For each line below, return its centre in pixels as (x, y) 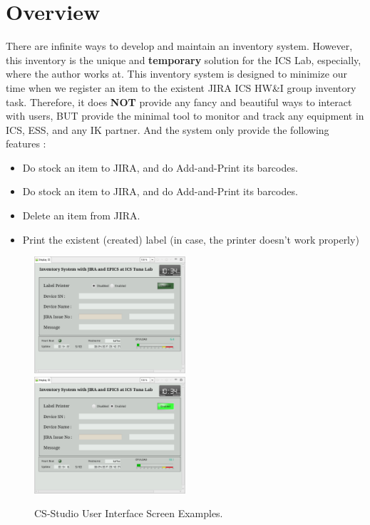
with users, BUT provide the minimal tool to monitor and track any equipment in (185, 116)
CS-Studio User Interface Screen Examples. (129, 513)
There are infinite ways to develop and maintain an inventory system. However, (179, 46)
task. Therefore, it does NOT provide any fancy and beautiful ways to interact (179, 102)
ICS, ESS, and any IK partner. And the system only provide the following (168, 129)
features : (26, 144)
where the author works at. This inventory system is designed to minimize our (176, 74)
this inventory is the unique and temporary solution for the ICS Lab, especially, (184, 59)
